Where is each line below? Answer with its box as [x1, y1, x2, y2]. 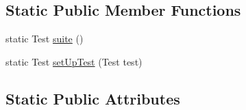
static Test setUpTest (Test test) [5, 54, 143, 68]
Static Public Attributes [5, 87, 180, 109]
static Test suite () [5, 31, 84, 46]
